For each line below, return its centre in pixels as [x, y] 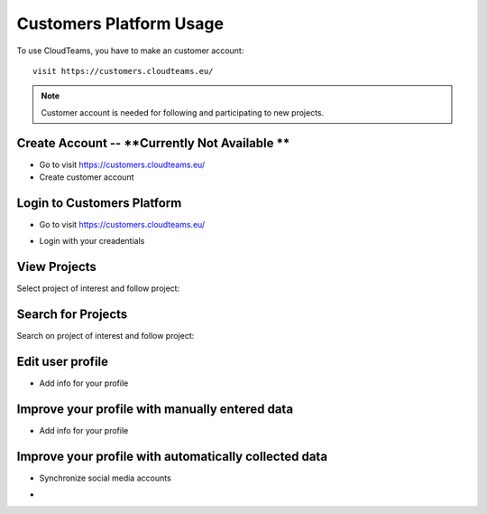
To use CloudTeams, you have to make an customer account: [130, 51]
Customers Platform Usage [120, 23]
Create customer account [87, 177]
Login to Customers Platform [99, 203]
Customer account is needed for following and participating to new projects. [183, 112]
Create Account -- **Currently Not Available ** [153, 143]
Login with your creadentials [92, 241]
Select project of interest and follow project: [98, 288]
